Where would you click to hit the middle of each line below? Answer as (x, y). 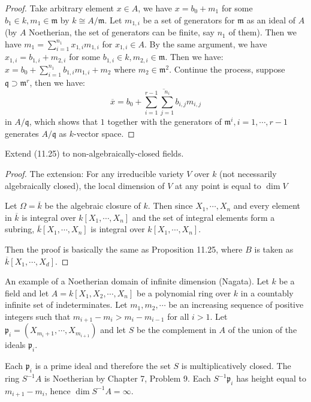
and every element (267, 205)
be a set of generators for (189, 19)
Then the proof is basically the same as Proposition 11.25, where (124, 249)
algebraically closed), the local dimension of (85, 185)
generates (22, 133)
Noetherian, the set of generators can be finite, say (122, 32)
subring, (20, 229)
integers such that (38, 316)
